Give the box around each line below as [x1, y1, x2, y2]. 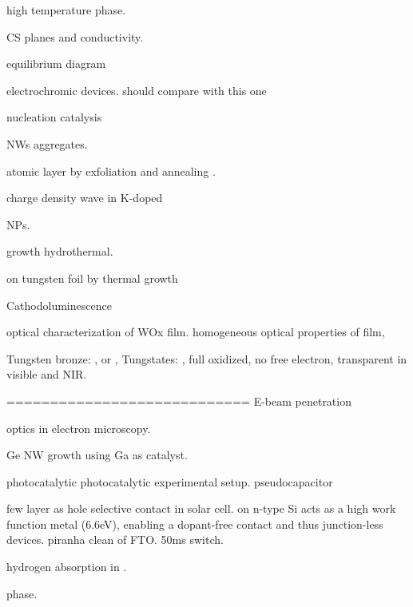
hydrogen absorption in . [6, 558, 127, 575]
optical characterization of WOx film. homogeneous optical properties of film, [6, 323, 385, 340]
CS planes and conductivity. [6, 28, 144, 45]
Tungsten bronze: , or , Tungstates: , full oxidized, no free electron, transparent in [6, 350, 407, 367]
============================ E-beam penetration [6, 392, 351, 409]
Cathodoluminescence [6, 296, 112, 313]
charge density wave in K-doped [6, 189, 163, 206]
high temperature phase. [6, 2, 126, 18]
